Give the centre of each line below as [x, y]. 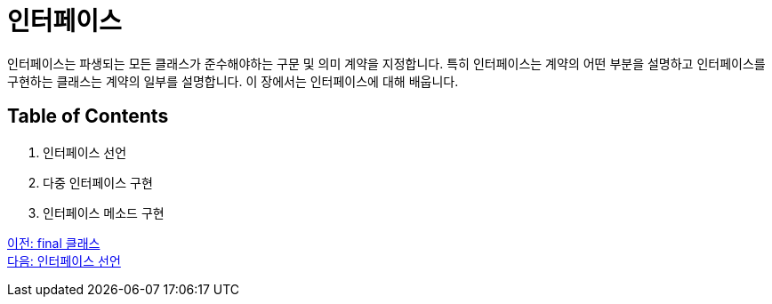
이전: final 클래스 [54, 243]
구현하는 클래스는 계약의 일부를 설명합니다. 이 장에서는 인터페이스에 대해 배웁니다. [233, 81]
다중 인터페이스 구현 [98, 182]
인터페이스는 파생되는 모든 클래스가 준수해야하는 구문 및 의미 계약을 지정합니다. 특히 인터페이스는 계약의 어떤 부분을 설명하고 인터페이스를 [386, 63]
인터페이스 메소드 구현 [104, 212]
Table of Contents [88, 116]
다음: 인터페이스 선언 [64, 260]
